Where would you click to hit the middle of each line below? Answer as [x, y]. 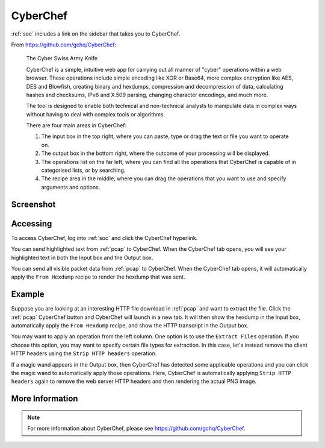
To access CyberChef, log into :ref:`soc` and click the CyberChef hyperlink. [104, 238]
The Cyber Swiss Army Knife [62, 58]
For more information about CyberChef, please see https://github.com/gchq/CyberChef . [136, 429]
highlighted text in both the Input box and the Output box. [82, 257]
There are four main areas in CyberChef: [76, 125]
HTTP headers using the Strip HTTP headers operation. [84, 353]
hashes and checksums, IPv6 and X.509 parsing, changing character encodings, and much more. [147, 95]
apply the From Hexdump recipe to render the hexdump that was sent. [98, 277]
